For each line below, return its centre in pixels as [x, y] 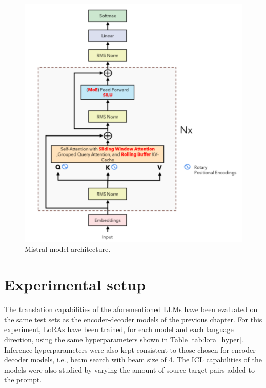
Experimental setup [75, 285]
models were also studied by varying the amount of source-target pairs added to [130, 369]
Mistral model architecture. [68, 249]
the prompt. [23, 380]
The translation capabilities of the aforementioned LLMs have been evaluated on [131, 309]
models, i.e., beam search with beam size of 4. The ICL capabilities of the [146, 360]
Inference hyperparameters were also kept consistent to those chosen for [117, 349]
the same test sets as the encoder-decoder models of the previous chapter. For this [133, 319]
